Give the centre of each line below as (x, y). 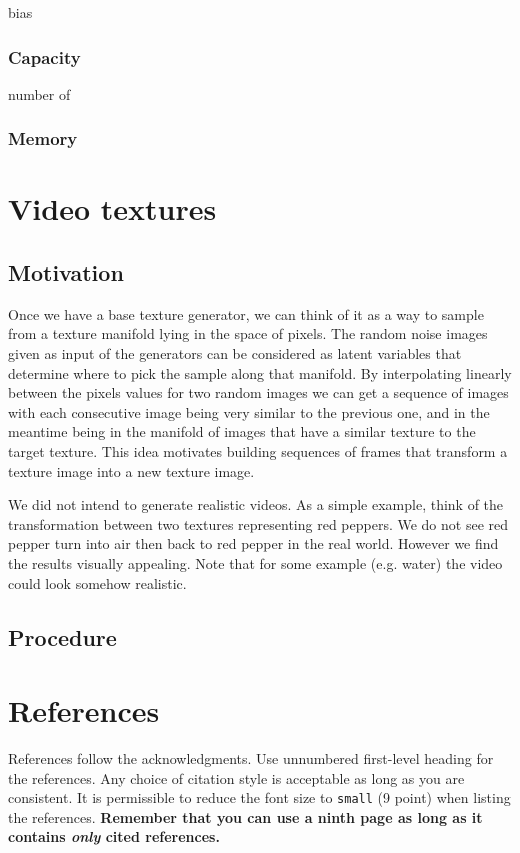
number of (39, 93)
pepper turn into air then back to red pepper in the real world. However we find (253, 543)
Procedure (62, 636)
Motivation (66, 272)
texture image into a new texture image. (131, 470)
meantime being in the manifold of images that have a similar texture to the (242, 431)
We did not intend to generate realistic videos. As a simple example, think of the (256, 504)
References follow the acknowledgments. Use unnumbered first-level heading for (251, 758)
